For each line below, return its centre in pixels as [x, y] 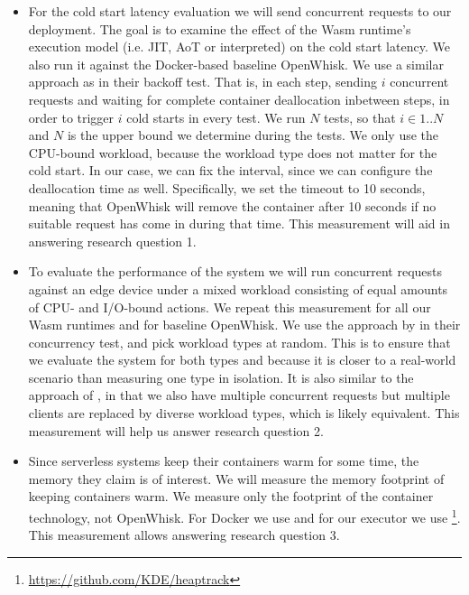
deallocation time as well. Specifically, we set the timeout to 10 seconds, [227, 187]
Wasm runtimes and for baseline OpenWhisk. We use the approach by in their [244, 325]
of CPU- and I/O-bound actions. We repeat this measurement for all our [230, 307]
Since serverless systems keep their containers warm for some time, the [224, 461]
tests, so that [360, 117]
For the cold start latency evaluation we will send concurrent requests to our [240, 11]
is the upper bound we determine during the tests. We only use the [253, 135]
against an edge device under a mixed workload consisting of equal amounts [238, 288]
